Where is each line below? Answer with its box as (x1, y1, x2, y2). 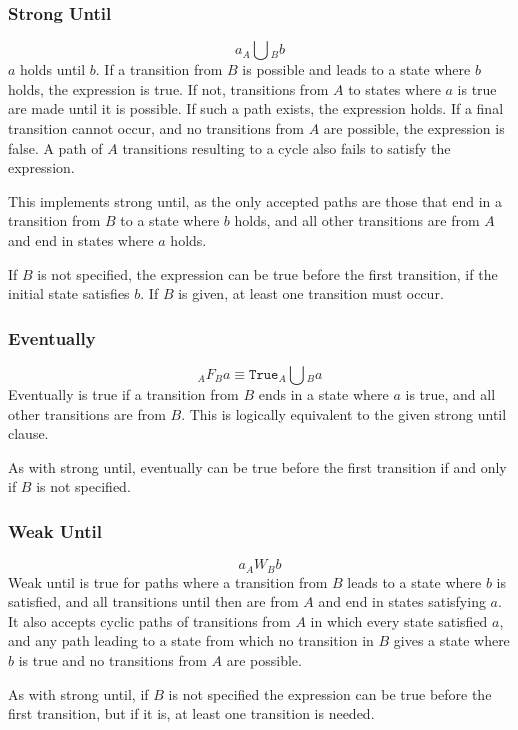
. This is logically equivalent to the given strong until (181, 403, 507, 424)
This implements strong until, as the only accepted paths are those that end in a (8, 190, 503, 211)
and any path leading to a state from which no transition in (8, 630, 374, 651)
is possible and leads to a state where (242, 59, 471, 80)
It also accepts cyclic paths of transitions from (8, 610, 291, 631)
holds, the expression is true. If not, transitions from (8, 78, 329, 99)
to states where (348, 78, 441, 99)
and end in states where (8, 229, 154, 250)
